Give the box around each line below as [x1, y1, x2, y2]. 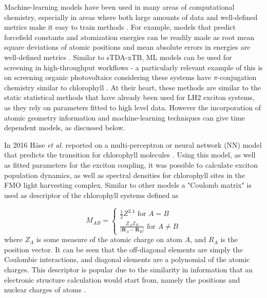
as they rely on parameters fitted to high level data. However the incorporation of [4, 102, 261, 112]
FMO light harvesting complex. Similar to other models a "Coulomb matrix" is [4, 180, 252, 190]
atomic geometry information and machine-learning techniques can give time [4, 112, 245, 123]
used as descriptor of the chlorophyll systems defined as [4, 189, 179, 200]
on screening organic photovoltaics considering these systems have [4, 72, 212, 83]
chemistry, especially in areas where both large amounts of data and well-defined [4, 11, 258, 22]
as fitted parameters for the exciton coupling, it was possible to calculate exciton [4, 159, 258, 170]
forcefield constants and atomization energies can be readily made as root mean [4, 31, 254, 42]
